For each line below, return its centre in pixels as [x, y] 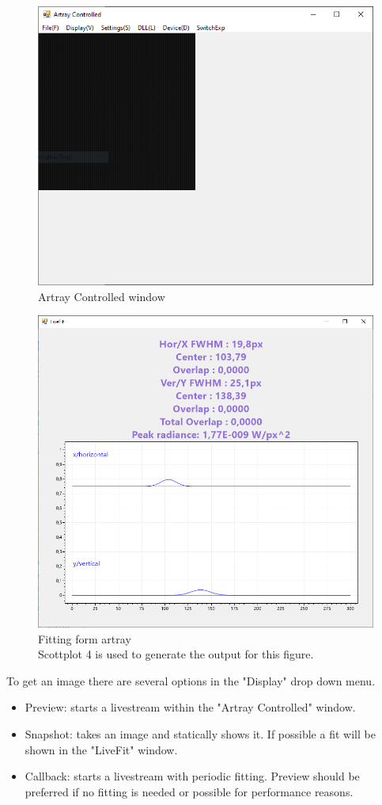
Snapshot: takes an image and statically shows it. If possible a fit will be [200, 733]
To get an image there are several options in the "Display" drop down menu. [191, 680]
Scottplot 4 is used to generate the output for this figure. [176, 654]
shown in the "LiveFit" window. [101, 749]
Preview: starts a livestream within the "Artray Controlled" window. [190, 707]
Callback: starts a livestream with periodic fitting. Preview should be [192, 776]
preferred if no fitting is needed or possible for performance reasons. [189, 791]
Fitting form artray [85, 638]
